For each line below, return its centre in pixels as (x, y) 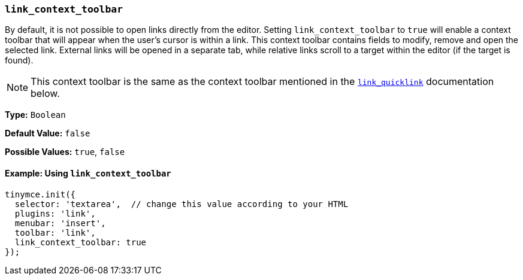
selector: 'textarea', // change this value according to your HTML (182, 204)
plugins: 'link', (55, 213)
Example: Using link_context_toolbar (88, 173)
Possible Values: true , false (65, 152)
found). (19, 60)
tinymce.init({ (40, 194)
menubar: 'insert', (60, 223)
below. (45, 94)
